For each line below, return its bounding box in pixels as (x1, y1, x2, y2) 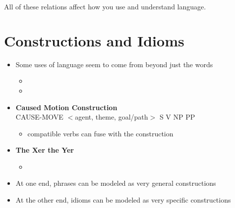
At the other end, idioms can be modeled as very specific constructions (15, 195, 231, 205)
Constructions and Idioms (4, 30, 184, 50)
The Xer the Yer (15, 145, 74, 155)
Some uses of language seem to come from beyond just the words (15, 59, 213, 69)
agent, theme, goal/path (75, 112, 148, 122)
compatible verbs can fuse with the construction (27, 128, 174, 138)
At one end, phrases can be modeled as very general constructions (15, 178, 216, 188)
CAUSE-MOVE (15, 112, 63, 122)
